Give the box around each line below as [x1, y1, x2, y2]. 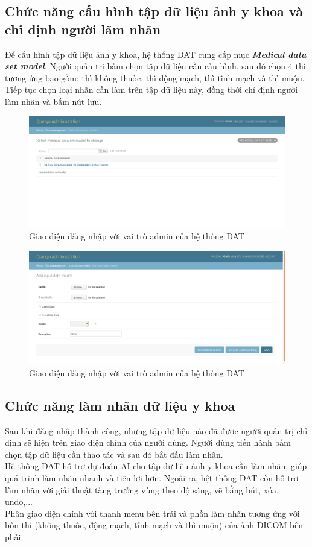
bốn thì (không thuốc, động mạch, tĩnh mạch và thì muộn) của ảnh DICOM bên [5, 519, 304, 531]
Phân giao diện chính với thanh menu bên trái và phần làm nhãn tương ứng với [5, 507, 300, 519]
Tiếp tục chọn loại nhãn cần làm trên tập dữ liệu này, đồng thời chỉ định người [5, 83, 298, 96]
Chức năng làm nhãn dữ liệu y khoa [5, 396, 235, 414]
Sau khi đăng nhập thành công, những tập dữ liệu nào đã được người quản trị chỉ [5, 424, 308, 437]
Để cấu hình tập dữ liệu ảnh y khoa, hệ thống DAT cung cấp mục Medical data [5, 48, 307, 60]
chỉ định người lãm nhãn [5, 19, 161, 38]
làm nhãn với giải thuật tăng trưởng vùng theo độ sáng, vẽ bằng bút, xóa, [5, 483, 279, 496]
